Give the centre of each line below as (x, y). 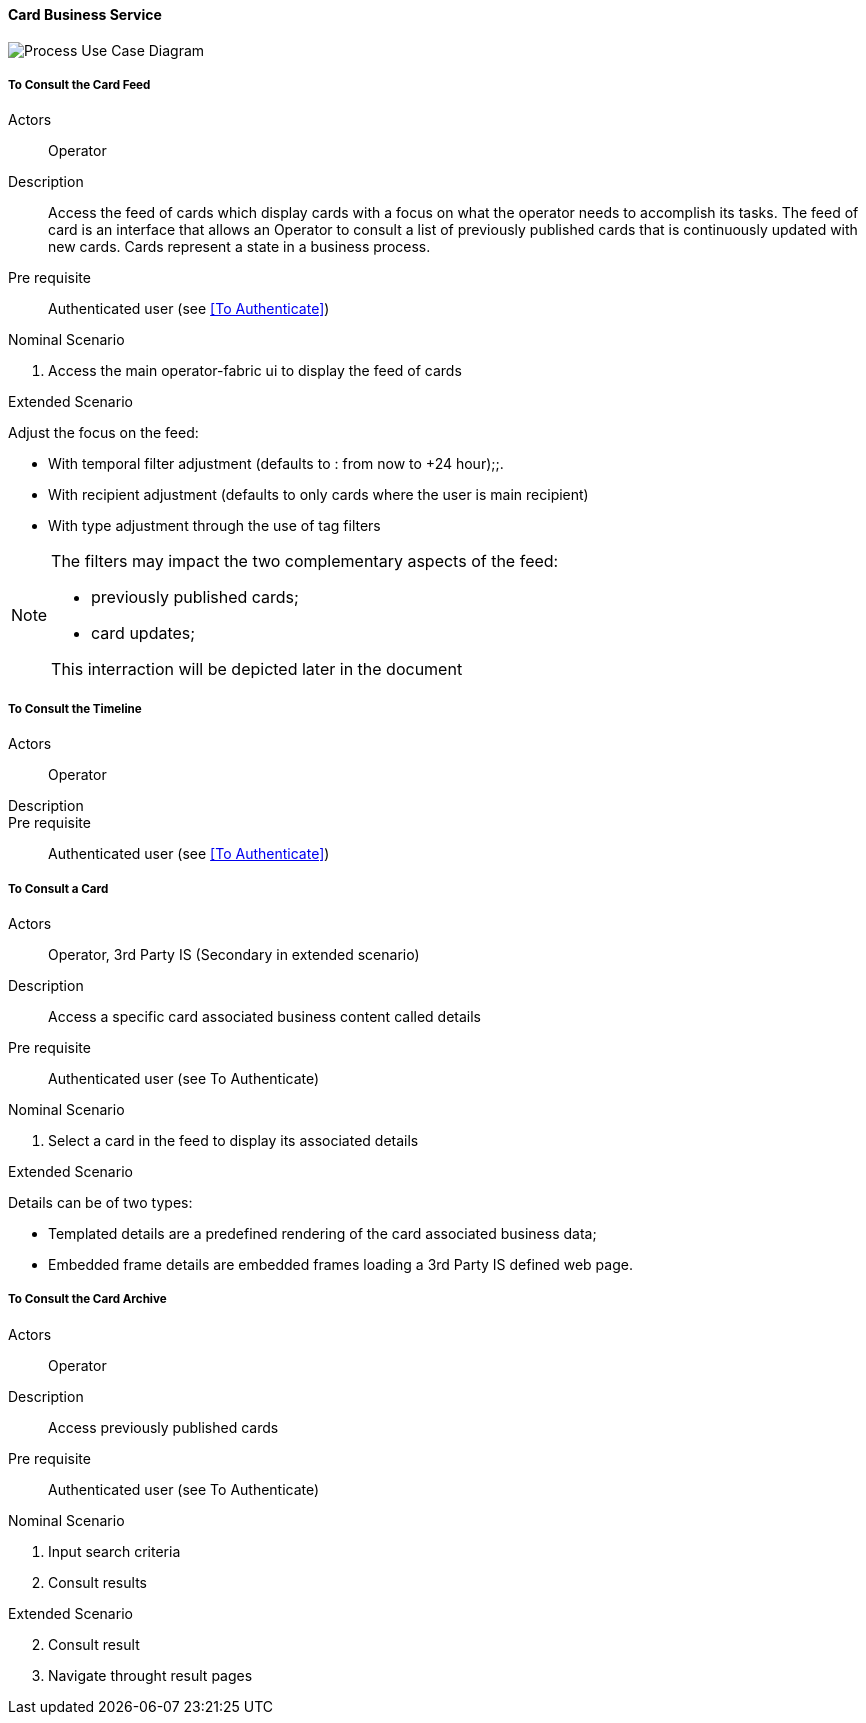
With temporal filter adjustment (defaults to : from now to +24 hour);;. (276, 464)
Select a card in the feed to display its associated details (233, 1140)
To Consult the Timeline (75, 708)
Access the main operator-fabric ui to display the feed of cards (255, 371)
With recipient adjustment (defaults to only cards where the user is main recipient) (318, 495)
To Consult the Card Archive (87, 1299)
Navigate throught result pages (150, 1675)
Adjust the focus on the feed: (103, 433)
